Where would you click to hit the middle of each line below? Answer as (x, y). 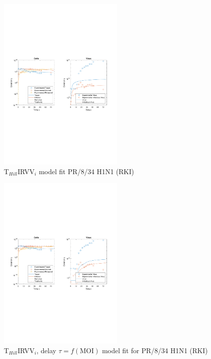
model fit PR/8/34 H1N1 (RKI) (86, 171)
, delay (46, 350)
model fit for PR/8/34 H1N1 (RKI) (155, 350)
